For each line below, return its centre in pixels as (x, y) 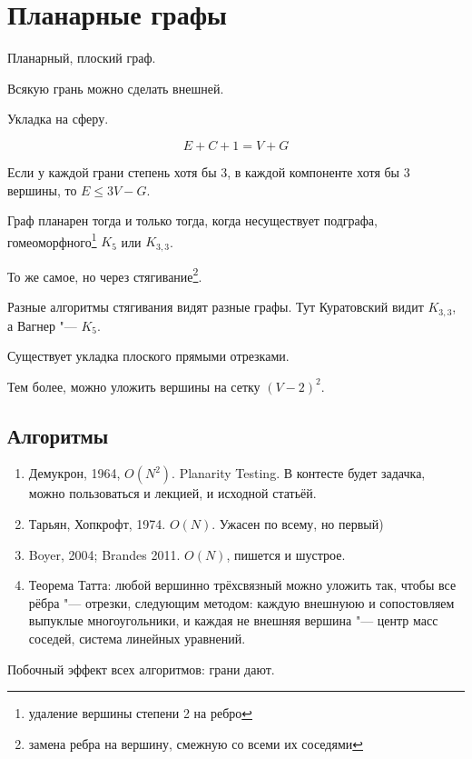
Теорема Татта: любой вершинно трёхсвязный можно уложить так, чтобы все (242, 585)
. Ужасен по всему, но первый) (298, 524)
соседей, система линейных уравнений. (137, 639)
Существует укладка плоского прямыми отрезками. (148, 356)
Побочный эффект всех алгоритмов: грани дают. (141, 669)
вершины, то (42, 190)
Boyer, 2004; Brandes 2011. (104, 554)
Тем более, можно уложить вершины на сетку (134, 386)
